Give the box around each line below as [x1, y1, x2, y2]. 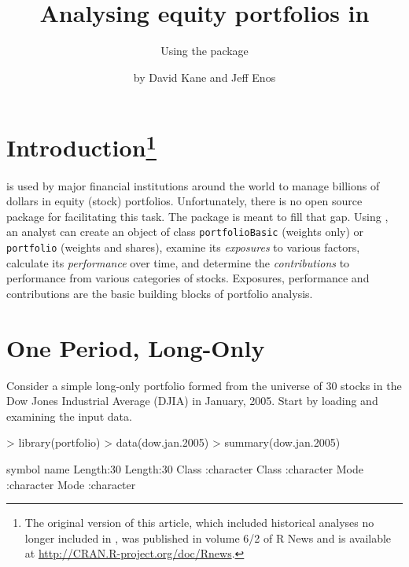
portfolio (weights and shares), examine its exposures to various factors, [6, 239, 360, 256]
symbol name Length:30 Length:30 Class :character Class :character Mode [6, 460, 363, 477]
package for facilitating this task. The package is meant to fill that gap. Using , [6, 208, 389, 224]
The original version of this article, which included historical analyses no [24, 514, 374, 531]
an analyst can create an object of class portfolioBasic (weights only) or [6, 223, 364, 240]
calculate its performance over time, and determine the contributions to [6, 254, 350, 271]
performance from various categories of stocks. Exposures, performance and [6, 270, 370, 286]
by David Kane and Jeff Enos [133, 68, 276, 85]
